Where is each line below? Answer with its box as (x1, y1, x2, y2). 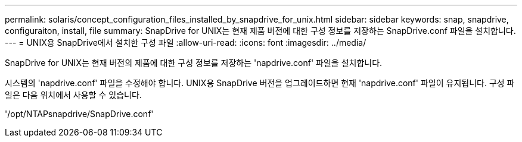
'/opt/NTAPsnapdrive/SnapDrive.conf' (5, 109, 154, 119)
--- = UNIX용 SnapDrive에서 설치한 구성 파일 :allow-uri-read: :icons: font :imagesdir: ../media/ (5, 37, 366, 48)
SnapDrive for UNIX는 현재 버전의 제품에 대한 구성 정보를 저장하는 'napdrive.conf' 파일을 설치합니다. (5, 58, 383, 68)
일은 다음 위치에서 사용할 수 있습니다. (5, 90, 142, 100)
